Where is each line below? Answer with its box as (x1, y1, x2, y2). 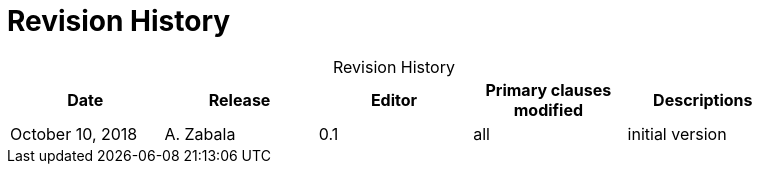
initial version (627, 123, 727, 144)
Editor (370, 89, 418, 110)
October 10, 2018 (10, 123, 138, 144)
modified (513, 99, 584, 120)
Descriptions (653, 89, 753, 110)
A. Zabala (164, 123, 236, 144)
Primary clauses (485, 79, 612, 100)
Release (208, 89, 271, 110)
